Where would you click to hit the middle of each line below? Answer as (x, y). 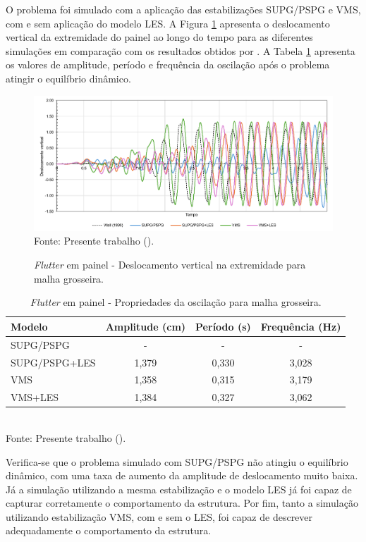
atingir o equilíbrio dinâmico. (68, 78)
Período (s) (223, 326)
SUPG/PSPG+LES (53, 362)
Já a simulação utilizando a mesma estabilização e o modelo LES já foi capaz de (179, 489)
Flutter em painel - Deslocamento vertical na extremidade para (170, 265)
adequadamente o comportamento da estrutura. (109, 530)
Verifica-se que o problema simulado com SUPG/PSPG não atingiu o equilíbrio (177, 461)
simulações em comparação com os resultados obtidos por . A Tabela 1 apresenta (181, 50)
